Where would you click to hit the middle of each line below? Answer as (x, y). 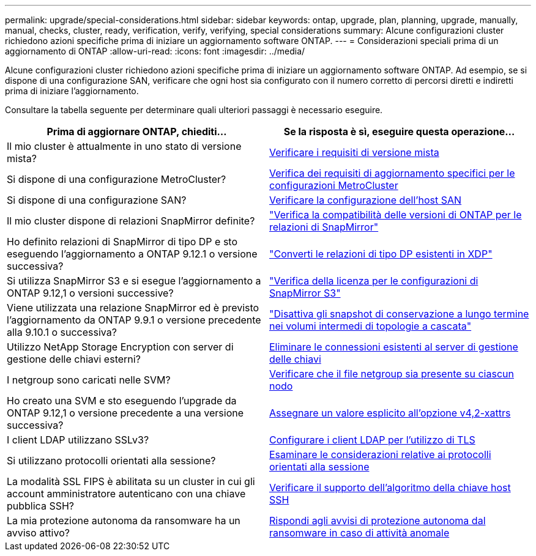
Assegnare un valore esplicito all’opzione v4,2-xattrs (390, 413)
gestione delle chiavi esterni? (74, 359)
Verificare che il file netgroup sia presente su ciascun (392, 374)
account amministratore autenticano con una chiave (126, 494)
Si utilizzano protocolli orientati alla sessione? (111, 461)
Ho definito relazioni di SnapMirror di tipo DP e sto (122, 242)
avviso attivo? (38, 533)
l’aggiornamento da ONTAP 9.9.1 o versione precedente (134, 320)
